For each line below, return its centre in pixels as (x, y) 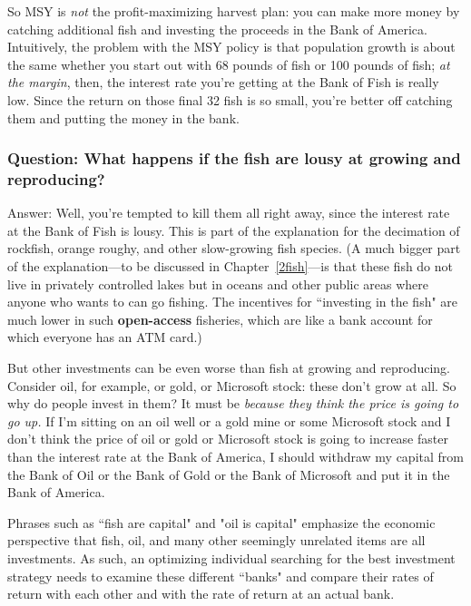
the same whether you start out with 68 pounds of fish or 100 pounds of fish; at (229, 64)
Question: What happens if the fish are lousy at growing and (234, 158)
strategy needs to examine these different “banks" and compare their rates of (221, 576)
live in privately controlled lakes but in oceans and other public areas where (218, 283)
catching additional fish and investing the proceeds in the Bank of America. (217, 29)
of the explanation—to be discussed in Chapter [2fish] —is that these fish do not (231, 266)
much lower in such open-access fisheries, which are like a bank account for (220, 319)
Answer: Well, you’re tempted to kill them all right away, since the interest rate (229, 213)
